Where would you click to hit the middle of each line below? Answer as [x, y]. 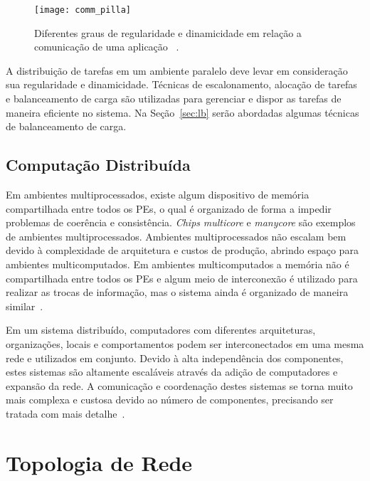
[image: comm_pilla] [83, 10]
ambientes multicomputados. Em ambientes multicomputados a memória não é [178, 264]
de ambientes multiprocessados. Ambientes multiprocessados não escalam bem [176, 236]
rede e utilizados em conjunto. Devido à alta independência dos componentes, [175, 358]
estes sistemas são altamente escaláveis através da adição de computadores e [172, 372]
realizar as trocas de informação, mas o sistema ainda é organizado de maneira [177, 292]
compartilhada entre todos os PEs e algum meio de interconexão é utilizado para [182, 278]
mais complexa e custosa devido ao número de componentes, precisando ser [170, 400]
